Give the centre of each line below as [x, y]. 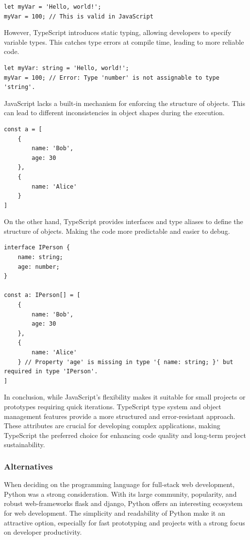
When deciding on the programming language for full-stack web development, [119, 484]
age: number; [39, 267]
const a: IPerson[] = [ [42, 295]
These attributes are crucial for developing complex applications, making [112, 426]
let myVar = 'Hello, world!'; [53, 7]
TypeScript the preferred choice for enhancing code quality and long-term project [125, 435]
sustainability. [25, 444]
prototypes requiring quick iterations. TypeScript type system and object [113, 406]
